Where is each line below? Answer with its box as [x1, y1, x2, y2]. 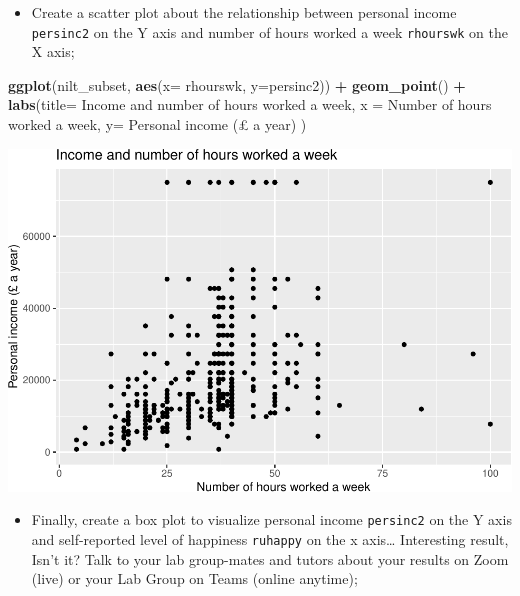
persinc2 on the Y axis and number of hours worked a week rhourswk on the [31, 21, 508, 42]
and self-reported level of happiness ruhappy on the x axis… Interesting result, [31, 528, 509, 549]
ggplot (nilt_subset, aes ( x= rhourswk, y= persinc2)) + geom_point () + [8, 74, 466, 95]
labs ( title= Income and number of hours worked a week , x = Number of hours [8, 94, 492, 115]
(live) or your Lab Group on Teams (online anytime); [31, 568, 358, 589]
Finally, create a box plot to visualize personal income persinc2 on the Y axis [31, 509, 512, 530]
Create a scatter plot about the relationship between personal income [31, 2, 457, 22]
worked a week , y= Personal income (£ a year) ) [8, 114, 307, 135]
